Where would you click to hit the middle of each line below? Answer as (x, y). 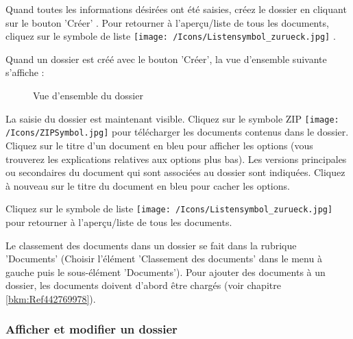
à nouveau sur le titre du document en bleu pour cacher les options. (148, 185)
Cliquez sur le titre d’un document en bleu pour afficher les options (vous (159, 145)
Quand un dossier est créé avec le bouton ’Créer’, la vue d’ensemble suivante (166, 59)
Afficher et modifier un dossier (92, 329)
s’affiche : (25, 72)
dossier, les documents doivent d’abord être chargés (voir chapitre (143, 285)
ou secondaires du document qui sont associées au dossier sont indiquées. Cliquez (175, 172)
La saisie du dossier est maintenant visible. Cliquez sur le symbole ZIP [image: (172, 118)
